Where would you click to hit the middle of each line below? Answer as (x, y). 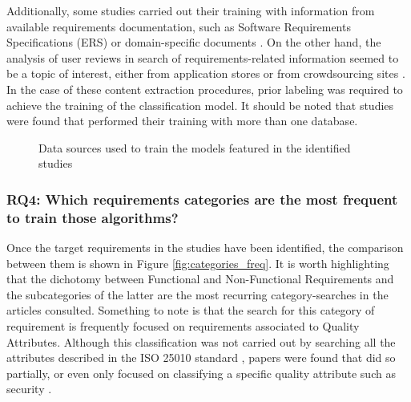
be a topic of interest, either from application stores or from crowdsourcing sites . (206, 73)
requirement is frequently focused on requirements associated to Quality (183, 326)
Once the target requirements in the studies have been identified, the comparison (205, 248)
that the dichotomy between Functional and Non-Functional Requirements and (200, 279)
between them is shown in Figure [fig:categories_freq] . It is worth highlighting (198, 263)
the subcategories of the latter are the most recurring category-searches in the (197, 294)
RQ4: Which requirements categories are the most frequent (202, 199)
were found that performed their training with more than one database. (182, 121)
